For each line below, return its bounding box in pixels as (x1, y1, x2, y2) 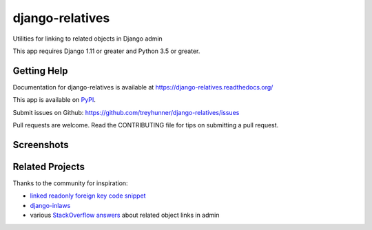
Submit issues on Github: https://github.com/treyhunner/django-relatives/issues (12, 108, 240, 116)
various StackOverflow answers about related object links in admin (30, 211, 220, 220)
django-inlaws (30, 201, 71, 209)
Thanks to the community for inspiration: (12, 179, 128, 187)
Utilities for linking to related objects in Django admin (12, 34, 163, 43)
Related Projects (12, 160, 85, 172)
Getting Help (12, 65, 68, 76)
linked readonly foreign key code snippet (30, 191, 146, 200)
